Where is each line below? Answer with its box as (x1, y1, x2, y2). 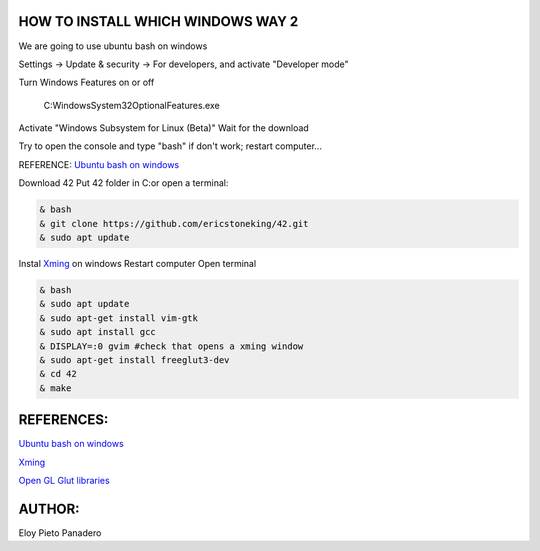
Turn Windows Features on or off (18, 76, 155, 89)
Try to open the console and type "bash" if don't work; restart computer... (18, 140, 322, 152)
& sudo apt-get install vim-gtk (39, 312, 199, 324)
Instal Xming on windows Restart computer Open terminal (18, 258, 257, 269)
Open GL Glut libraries (18, 475, 110, 486)
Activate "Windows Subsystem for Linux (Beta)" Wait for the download (18, 122, 309, 134)
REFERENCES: (18, 411, 109, 429)
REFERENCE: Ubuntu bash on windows (18, 158, 180, 170)
